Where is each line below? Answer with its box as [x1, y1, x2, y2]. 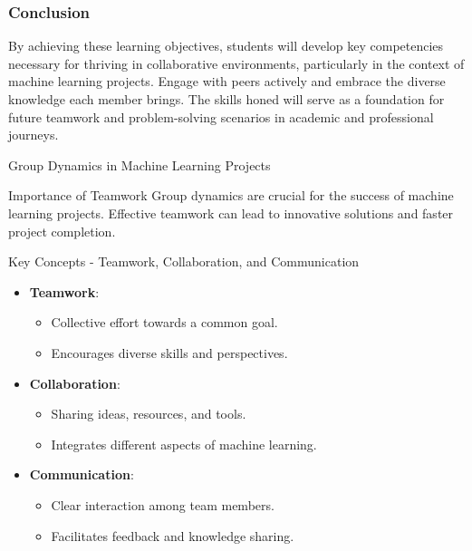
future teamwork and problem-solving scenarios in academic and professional [8, 107, 434, 126]
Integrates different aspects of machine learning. [51, 434, 317, 453]
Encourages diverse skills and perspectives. [51, 343, 288, 362]
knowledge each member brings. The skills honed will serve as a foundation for [8, 90, 445, 108]
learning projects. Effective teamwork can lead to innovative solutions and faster [8, 203, 454, 222]
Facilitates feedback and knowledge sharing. [51, 526, 294, 545]
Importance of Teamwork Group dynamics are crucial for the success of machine [8, 186, 454, 205]
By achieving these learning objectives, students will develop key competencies [8, 36, 444, 55]
